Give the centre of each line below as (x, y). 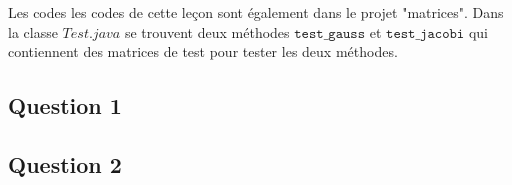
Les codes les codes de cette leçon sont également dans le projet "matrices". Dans (256, 12)
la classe (33, 31)
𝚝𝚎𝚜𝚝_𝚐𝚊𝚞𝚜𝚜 (330, 33)
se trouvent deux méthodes (207, 31)
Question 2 (65, 163)
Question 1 (65, 105)
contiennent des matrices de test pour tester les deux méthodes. (203, 51)
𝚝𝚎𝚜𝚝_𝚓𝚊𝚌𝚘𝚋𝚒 (425, 33)
